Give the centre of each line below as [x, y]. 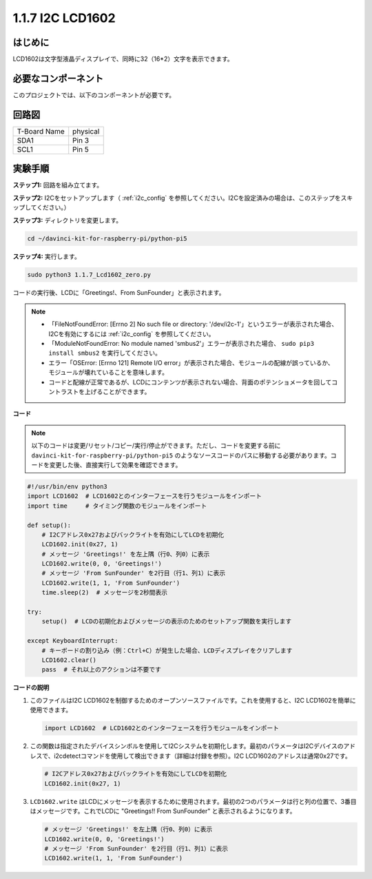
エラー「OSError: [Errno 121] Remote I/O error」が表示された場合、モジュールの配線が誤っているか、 [191, 362]
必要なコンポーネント [58, 78]
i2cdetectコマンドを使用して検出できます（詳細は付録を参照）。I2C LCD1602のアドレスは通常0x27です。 [203, 756]
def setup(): [49, 525]
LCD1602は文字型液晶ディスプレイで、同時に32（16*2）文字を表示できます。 [123, 59]
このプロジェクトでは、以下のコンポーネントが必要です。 [94, 95]
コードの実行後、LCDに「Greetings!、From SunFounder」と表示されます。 [119, 292]
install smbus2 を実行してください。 [105, 353]
